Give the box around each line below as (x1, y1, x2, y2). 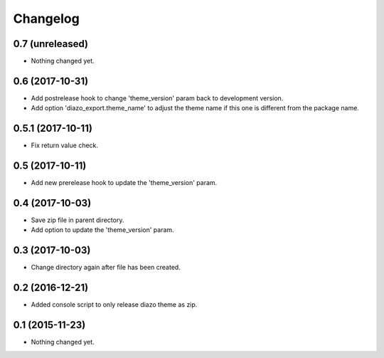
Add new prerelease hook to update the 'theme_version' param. (31, 179, 218, 187)
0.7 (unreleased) (13, 38, 89, 50)
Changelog (13, 11, 80, 26)
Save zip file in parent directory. (31, 216, 124, 224)
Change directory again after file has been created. (31, 263, 181, 272)
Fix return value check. (31, 141, 99, 149)
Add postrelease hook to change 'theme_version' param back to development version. (31, 93, 284, 102)
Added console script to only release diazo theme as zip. (31, 300, 198, 309)
